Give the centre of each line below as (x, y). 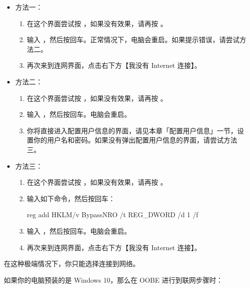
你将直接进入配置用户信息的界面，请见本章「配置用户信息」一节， (132, 130)
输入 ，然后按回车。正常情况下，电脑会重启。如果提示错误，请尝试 (133, 40)
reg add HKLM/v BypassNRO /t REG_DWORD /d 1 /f (112, 215)
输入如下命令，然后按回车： (71, 198)
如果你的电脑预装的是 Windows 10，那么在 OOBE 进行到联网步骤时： (113, 280)
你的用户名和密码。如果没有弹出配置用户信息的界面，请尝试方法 (135, 140)
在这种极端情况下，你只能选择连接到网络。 (72, 264)
